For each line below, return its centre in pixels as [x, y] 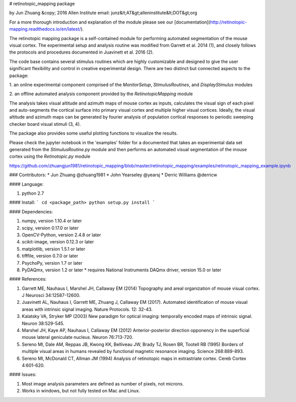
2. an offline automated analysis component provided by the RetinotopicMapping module [101, 94]
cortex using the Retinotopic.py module [50, 156]
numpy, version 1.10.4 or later [52, 221]
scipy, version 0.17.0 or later [50, 228]
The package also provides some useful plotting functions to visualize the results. [93, 133]
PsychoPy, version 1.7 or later [52, 263]
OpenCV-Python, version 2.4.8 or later [61, 235]
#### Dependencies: [31, 212]
